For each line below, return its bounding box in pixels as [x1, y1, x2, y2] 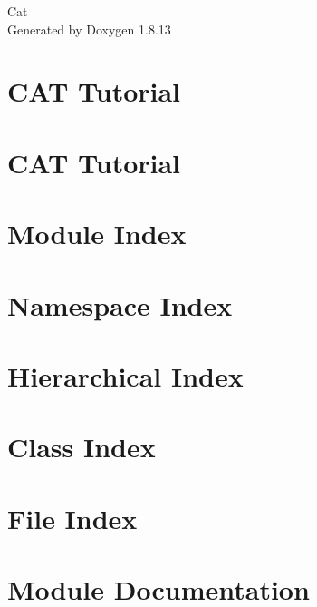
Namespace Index [7, 286, 233, 323]
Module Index [7, 215, 187, 252]
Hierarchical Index [7, 357, 244, 394]
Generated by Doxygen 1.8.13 [7, 19, 171, 38]
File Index [7, 499, 138, 536]
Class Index [7, 428, 156, 465]
